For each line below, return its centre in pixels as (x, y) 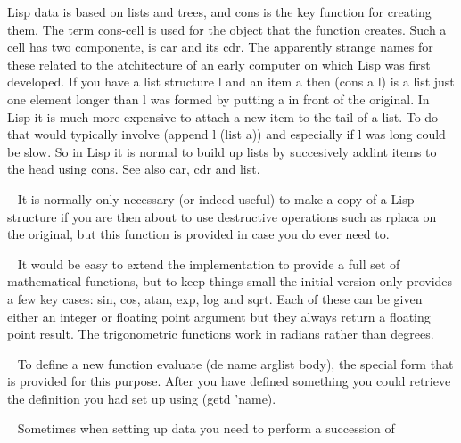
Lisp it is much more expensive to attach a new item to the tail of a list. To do (223, 116)
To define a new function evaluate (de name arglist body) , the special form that (235, 363)
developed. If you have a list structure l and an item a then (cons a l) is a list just (231, 82)
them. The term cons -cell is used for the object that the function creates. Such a (227, 29)
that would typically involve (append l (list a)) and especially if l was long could (226, 134)
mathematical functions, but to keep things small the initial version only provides (230, 281)
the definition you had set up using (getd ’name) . (142, 398)
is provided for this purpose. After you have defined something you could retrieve (229, 381)
